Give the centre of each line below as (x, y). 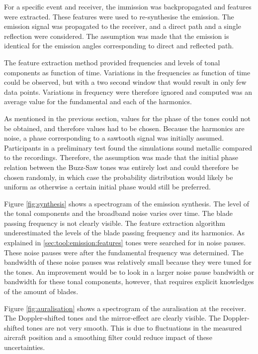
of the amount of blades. (41, 291)
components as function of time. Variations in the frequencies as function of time (127, 72)
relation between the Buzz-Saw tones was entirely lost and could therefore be (121, 167)
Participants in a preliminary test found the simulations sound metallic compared (128, 147)
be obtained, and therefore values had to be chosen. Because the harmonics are (124, 128)
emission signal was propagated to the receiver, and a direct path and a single (123, 26)
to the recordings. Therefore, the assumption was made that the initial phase (121, 157)
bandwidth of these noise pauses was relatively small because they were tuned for (128, 262)
